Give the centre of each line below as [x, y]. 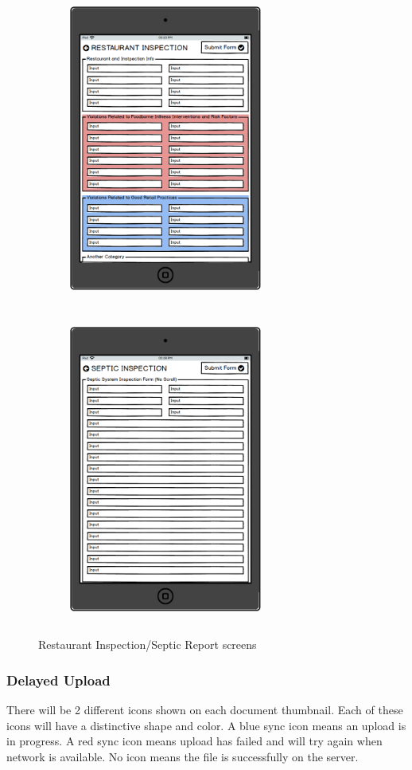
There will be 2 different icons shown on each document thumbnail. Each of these [205, 709]
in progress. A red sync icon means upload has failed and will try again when [194, 741]
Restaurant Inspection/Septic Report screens [148, 644]
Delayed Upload [58, 680]
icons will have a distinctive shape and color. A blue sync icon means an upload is [206, 725]
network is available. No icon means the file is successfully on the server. [183, 756]
